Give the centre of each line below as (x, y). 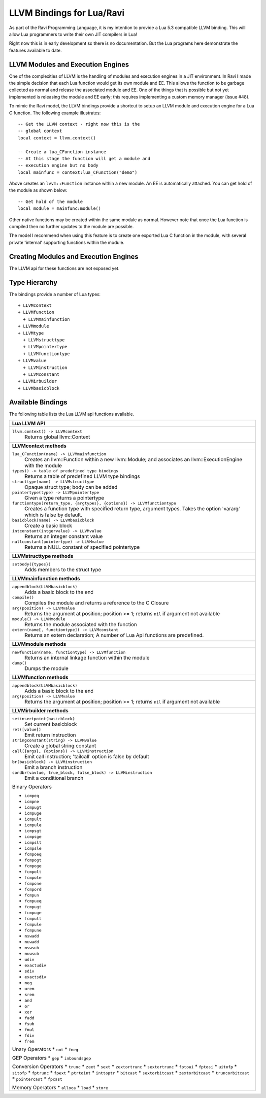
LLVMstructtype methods (43, 556)
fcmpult (33, 919)
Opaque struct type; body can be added (71, 487)
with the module (43, 466)
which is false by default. (53, 515)
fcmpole (33, 878)
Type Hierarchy (33, 283)
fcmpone (33, 883)
